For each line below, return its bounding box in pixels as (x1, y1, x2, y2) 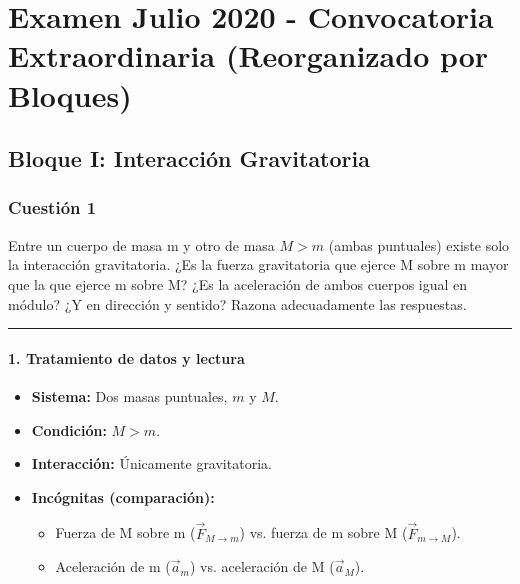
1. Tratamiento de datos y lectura (8, 347, 245, 368)
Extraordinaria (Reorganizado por (8, 35, 489, 76)
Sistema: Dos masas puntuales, (31, 385, 228, 406)
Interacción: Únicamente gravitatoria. (31, 453, 272, 474)
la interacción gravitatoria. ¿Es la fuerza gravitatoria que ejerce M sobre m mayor (8, 254, 509, 275)
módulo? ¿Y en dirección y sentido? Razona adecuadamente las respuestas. (8, 293, 467, 314)
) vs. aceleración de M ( (189, 556, 335, 577)
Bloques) (8, 74, 132, 115)
